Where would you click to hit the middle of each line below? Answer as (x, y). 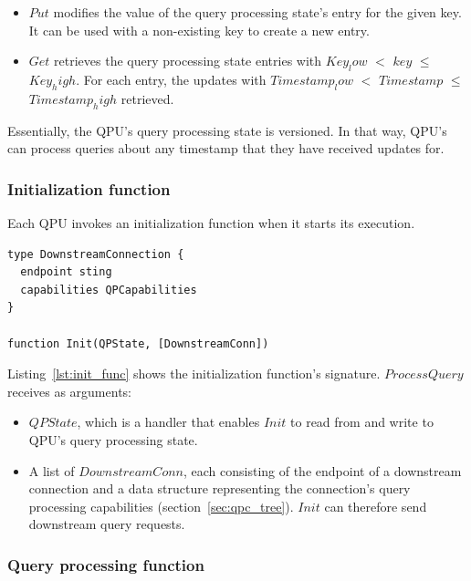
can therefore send (376, 506)
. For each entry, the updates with (171, 79)
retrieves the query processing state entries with (188, 61)
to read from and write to (362, 422)
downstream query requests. (107, 524)
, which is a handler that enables (168, 422)
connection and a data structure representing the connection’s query (220, 488)
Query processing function (106, 564)
